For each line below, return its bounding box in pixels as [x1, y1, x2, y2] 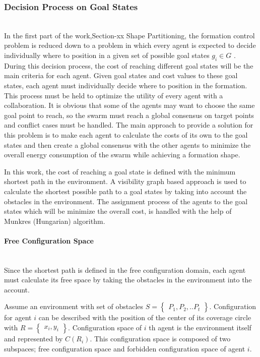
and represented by [4, 333, 63, 344]
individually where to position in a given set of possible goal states [4, 50, 210, 60]
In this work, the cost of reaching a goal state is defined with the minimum [4, 166, 236, 176]
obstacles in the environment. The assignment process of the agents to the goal [4, 196, 248, 206]
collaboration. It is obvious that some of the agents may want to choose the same [4, 100, 255, 110]
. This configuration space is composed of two [90, 333, 231, 344]
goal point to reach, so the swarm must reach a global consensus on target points [4, 109, 254, 120]
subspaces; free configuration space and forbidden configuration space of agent [4, 343, 245, 353]
